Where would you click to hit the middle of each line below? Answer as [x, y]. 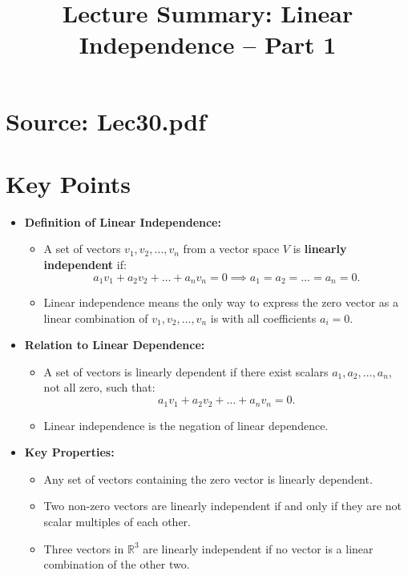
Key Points [69, 183]
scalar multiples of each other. [117, 521]
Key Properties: [69, 452]
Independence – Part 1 [208, 44]
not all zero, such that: [99, 387]
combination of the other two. [117, 564]
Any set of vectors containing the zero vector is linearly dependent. [208, 478]
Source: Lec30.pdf [106, 121]
